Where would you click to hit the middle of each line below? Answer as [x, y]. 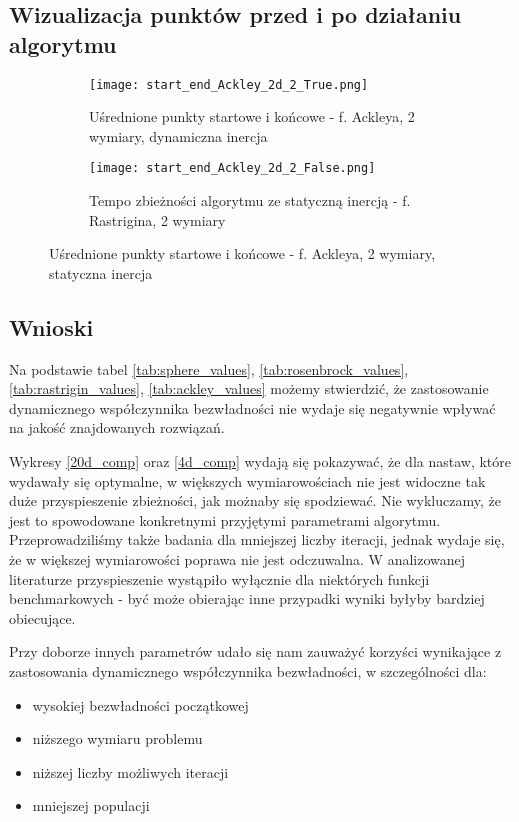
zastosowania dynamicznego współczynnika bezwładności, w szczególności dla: [248, 670]
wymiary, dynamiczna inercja [178, 135]
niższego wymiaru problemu [117, 738]
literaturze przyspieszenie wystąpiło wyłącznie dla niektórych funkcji [219, 578]
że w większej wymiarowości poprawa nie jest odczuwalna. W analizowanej [237, 559]
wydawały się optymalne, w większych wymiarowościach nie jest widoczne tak [247, 480]
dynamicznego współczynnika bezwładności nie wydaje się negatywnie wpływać [252, 407]
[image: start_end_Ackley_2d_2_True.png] [229, 84]
